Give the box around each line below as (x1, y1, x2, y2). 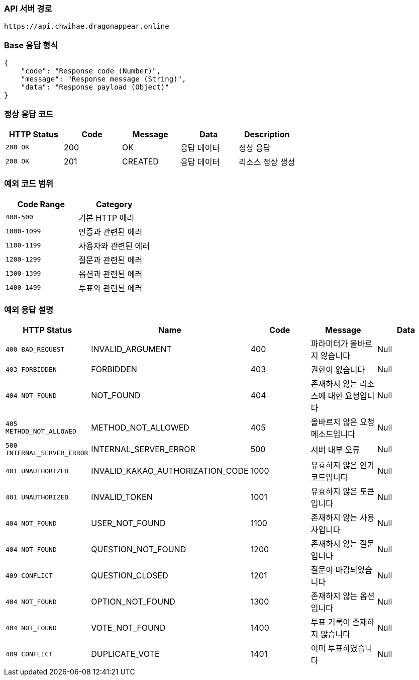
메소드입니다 (310, 429, 356, 440)
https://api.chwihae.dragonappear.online (4, 22, 169, 31)
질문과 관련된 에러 (78, 254, 143, 265)
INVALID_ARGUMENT (91, 344, 172, 355)
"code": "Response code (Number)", (21, 67, 161, 75)
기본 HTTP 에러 (78, 212, 135, 223)
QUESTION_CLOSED (91, 570, 168, 581)
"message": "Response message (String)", (21, 75, 186, 83)
